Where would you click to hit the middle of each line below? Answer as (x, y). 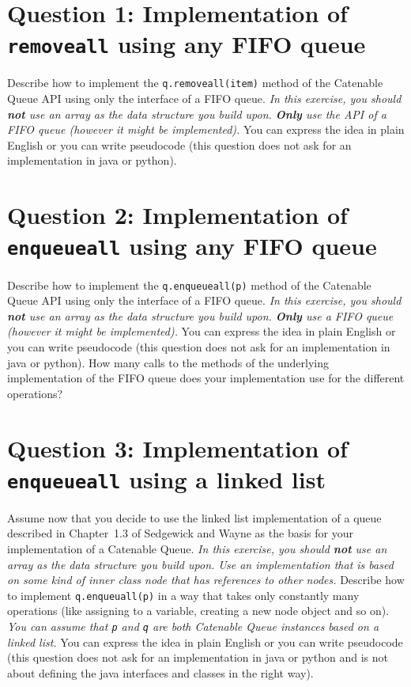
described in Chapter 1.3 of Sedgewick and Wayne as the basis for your (180, 533)
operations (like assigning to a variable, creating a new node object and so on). (198, 611)
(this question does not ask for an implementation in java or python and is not (198, 657)
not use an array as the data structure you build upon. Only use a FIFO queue (200, 315)
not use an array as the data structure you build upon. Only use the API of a (197, 114)
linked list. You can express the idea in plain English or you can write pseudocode (205, 641)
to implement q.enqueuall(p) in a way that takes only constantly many (183, 595)
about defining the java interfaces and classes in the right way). (160, 672)
